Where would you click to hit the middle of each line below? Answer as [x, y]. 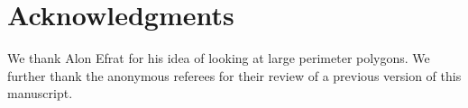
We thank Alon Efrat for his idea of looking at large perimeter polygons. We [219, 58]
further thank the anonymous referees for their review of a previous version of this [234, 75]
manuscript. [40, 93]
